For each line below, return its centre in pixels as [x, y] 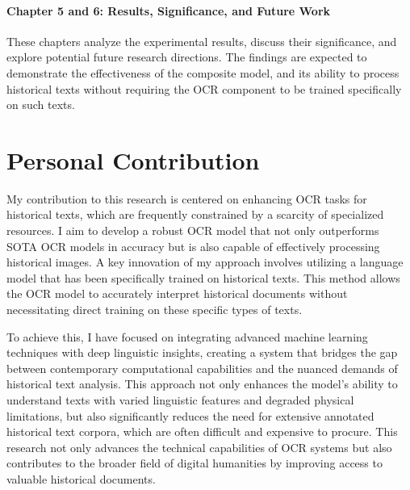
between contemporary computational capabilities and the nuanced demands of [202, 368]
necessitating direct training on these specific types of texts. [155, 310]
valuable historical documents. [81, 478]
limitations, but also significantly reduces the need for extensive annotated [190, 415]
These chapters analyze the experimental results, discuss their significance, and [202, 41]
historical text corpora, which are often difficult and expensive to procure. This [202, 431]
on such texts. [41, 105]
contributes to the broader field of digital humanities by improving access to [195, 463]
